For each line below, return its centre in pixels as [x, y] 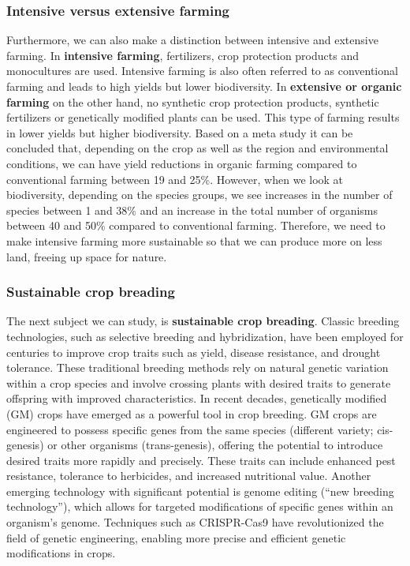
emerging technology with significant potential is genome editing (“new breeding [200, 491]
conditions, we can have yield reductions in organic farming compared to [182, 163]
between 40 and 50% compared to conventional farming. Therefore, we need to [196, 225]
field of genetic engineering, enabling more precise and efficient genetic [176, 537]
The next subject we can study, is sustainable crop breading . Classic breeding [203, 321]
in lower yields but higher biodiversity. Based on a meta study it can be [180, 132]
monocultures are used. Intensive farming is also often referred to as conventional [202, 71]
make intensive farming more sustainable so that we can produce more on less [194, 240]
